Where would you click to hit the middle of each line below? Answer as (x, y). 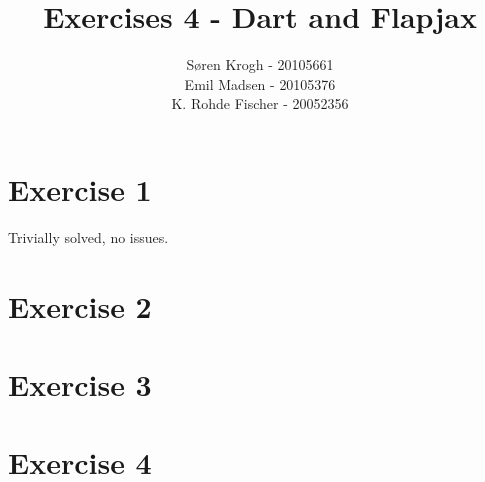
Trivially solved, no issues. (88, 236)
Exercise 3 (80, 384)
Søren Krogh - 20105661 (260, 64)
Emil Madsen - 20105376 (260, 83)
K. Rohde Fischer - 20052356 (260, 103)
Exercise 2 (80, 305)
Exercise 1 (80, 188)
